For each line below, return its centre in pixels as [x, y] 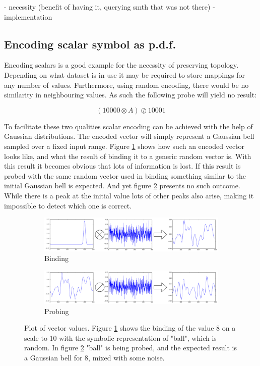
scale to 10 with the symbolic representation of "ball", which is [120, 337]
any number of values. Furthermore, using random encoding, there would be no [126, 85]
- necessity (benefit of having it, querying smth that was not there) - [110, 7]
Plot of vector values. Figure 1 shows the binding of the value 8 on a [130, 328]
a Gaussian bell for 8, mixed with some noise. [94, 357]
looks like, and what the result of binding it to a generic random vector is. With [128, 156]
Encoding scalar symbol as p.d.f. [90, 44]
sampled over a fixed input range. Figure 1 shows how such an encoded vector [124, 146]
